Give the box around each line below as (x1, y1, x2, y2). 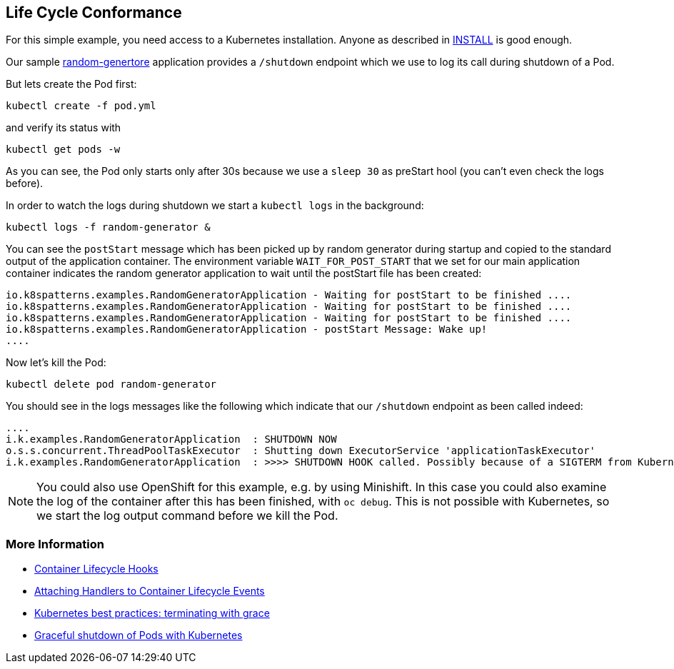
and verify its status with (6, 121, 121, 134)
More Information (6, 536, 104, 551)
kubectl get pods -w (6, 144, 121, 156)
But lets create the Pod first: (6, 78, 137, 91)
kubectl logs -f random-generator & (6, 221, 211, 233)
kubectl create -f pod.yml (6, 100, 156, 112)
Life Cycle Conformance (6, 4, 182, 21)
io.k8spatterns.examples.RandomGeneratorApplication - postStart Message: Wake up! (6, 323, 488, 336)
